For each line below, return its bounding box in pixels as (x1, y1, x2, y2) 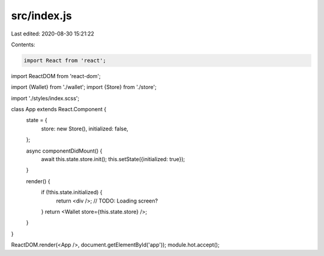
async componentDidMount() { (26, 147, 103, 154)
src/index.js (11, 9, 72, 22)
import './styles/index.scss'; (11, 94, 80, 102)
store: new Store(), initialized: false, (41, 125, 128, 132)
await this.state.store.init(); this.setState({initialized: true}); (41, 156, 185, 163)
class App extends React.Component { (11, 106, 107, 113)
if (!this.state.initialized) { (41, 189, 103, 196)
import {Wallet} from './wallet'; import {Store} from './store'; (11, 84, 157, 91)
